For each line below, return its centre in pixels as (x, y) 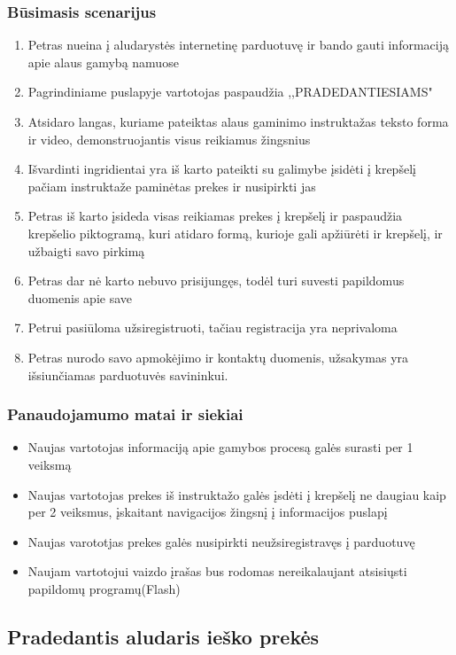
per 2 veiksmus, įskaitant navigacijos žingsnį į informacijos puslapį (208, 512)
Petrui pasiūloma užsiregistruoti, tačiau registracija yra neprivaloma (213, 327)
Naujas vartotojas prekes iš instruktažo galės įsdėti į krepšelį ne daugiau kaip (237, 494)
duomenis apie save (80, 297)
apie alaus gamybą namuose (103, 62)
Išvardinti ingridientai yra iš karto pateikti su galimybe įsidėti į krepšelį (222, 169)
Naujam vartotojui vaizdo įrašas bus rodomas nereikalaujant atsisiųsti (217, 571)
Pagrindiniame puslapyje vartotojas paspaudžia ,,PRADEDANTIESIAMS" (230, 92)
